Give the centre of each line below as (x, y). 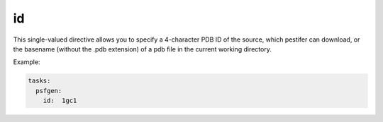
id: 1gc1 (60, 101)
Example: (27, 62)
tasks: (39, 81)
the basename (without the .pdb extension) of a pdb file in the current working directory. (143, 49)
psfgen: (49, 91)
